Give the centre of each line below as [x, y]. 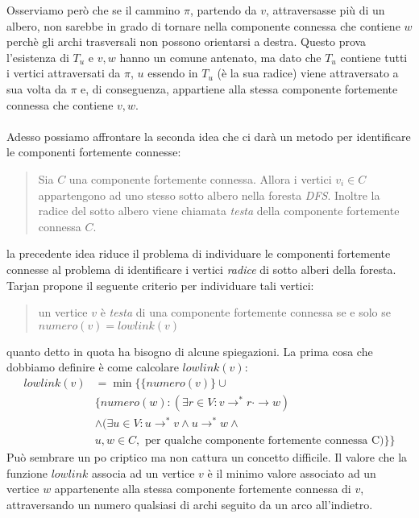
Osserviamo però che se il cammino [93, 10]
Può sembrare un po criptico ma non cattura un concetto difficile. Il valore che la [207, 457]
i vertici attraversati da [64, 73]
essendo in [173, 73]
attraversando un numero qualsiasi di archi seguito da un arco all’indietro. [190, 504]
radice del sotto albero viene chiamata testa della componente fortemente [219, 211]
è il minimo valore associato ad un [292, 472]
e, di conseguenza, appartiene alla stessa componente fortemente [239, 88]
